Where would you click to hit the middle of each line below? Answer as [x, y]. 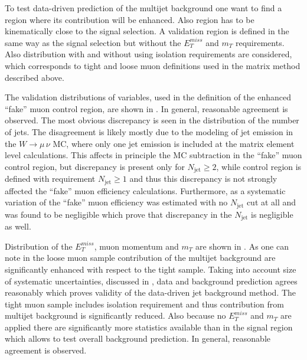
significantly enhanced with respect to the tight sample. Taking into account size [151, 269]
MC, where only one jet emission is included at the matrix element [174, 143]
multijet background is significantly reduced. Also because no [115, 315]
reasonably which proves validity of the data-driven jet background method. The [151, 292]
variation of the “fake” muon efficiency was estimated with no [116, 202]
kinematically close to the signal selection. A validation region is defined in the [147, 31]
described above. [35, 77]
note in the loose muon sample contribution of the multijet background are [140, 258]
